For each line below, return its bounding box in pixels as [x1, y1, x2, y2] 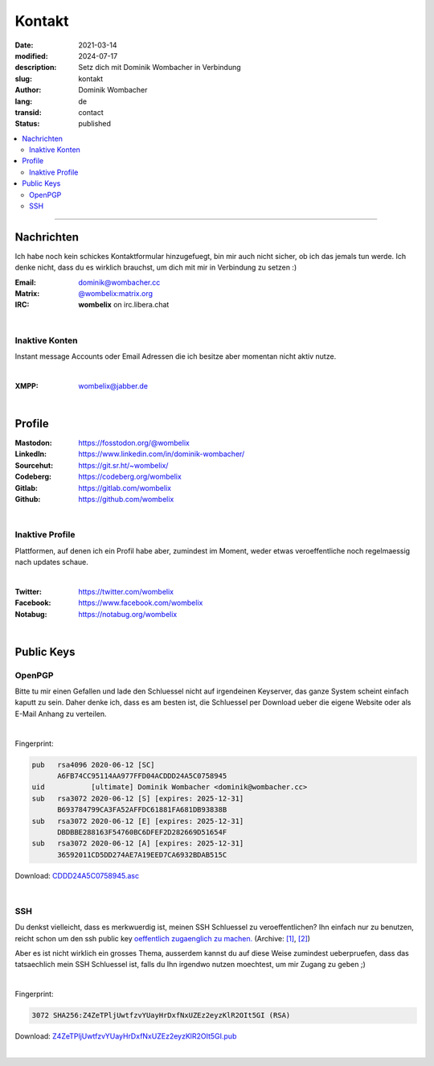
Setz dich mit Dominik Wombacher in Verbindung [78, 63, 241, 72]
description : [14, 63, 57, 72]
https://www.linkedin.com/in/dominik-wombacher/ [78, 449, 245, 459]
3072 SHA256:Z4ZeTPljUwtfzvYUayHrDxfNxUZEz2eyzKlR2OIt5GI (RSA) [31, 1010, 291, 1020]
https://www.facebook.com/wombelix [78, 598, 203, 607]
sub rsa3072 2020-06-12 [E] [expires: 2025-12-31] [31, 817, 244, 825]
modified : [14, 51, 48, 60]
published [78, 119, 112, 129]
